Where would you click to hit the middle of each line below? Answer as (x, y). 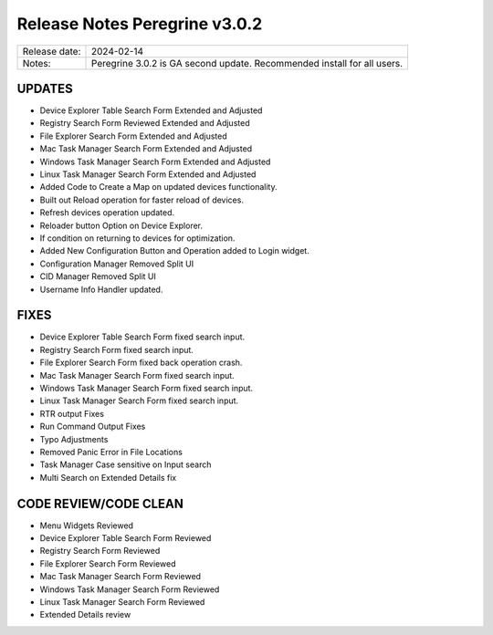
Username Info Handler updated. (101, 289)
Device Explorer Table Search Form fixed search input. (142, 337)
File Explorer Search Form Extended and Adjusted (133, 136)
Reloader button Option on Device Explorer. (121, 225)
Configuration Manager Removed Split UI (117, 264)
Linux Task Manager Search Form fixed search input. (139, 401)
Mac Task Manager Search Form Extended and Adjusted (146, 149)
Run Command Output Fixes (93, 427)
